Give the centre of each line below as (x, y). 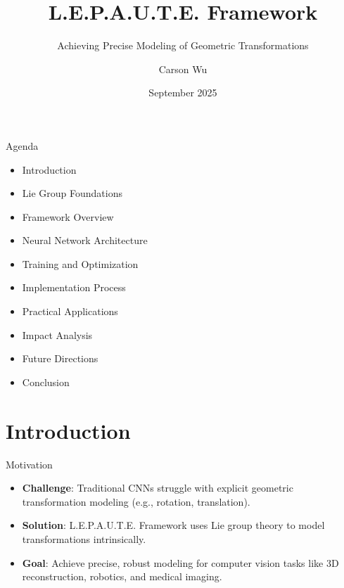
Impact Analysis (57, 334)
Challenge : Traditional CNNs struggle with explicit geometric (158, 488)
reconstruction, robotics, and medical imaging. (122, 576)
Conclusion (46, 382)
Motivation (29, 464)
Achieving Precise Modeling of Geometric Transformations (183, 45)
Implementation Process (74, 287)
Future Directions (60, 358)
